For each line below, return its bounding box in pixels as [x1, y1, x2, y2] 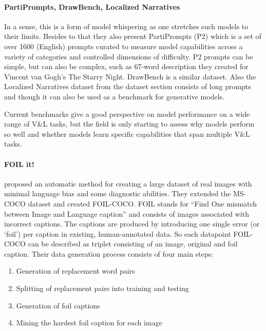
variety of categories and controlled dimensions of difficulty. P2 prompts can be [4, 51, 253, 61]
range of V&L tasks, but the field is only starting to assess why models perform [4, 118, 255, 129]
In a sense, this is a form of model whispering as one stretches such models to [4, 20, 249, 31]
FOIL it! [4, 158, 34, 169]
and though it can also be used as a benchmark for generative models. [4, 91, 224, 101]
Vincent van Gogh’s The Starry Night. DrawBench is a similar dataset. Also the [4, 71, 256, 81]
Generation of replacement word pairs [16, 265, 135, 276]
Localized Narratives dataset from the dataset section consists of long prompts [4, 81, 251, 92]
